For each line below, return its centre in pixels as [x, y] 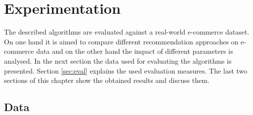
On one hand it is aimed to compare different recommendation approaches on [121, 41]
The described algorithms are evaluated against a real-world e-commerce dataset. [127, 32]
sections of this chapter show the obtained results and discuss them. [107, 80]
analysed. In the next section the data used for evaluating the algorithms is [118, 60]
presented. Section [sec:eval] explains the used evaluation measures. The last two [126, 70]
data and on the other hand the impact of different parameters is [135, 51]
